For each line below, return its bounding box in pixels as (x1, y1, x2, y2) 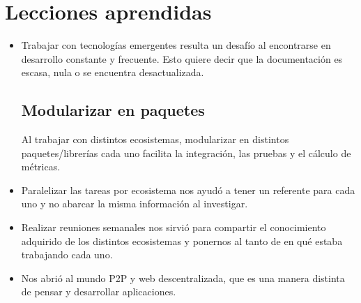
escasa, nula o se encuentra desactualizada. (21, 65, 204, 80)
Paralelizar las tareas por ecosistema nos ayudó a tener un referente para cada (21, 182, 355, 197)
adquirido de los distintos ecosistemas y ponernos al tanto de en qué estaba (21, 233, 343, 248)
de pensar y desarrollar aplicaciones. (21, 284, 176, 299)
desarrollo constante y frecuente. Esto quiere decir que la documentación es (21, 51, 343, 66)
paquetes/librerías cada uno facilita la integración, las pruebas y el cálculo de (21, 145, 351, 160)
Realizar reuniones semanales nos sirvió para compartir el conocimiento (21, 220, 326, 235)
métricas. (21, 159, 61, 174)
